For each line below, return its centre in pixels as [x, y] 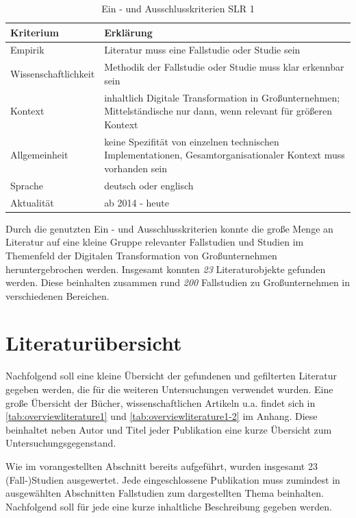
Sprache [27, 185]
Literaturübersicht [94, 343]
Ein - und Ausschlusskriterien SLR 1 [178, 8]
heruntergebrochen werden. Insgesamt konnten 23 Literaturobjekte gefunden [166, 269]
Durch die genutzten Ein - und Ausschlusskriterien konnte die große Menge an [169, 228]
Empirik [27, 50]
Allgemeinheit [39, 155]
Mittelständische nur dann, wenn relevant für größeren [218, 111]
